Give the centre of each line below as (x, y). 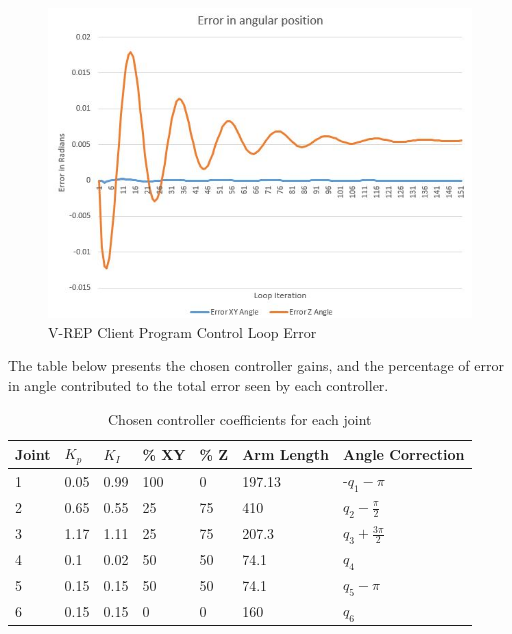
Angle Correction (403, 453)
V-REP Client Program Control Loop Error (182, 331)
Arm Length (285, 453)
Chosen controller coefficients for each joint (240, 418)
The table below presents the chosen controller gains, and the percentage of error (256, 365)
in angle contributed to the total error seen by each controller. (198, 385)
